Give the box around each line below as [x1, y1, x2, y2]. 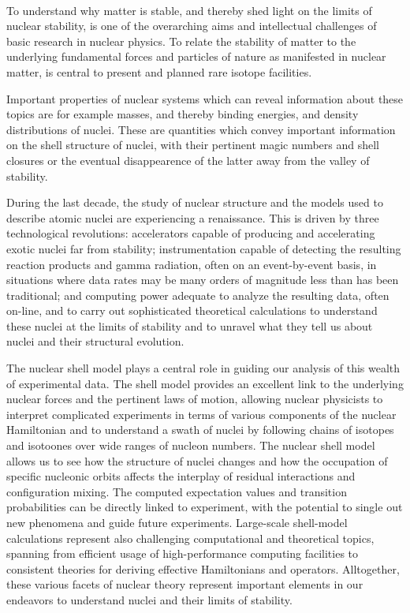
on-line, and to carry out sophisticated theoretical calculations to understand [6, 302, 378, 319]
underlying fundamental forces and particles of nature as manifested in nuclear [6, 48, 386, 65]
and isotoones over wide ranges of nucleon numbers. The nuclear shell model [6, 437, 375, 454]
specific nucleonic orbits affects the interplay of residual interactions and [6, 468, 356, 484]
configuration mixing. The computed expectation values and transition [6, 483, 347, 499]
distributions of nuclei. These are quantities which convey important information [6, 121, 396, 137]
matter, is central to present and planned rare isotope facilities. [6, 63, 312, 80]
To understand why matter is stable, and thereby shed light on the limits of [6, 2, 372, 18]
